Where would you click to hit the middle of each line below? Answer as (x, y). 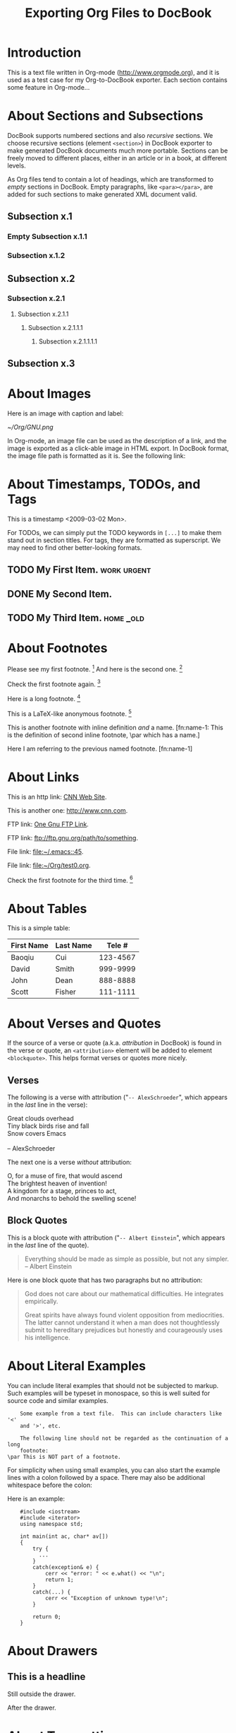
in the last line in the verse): (48, 1105)
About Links (43, 777)
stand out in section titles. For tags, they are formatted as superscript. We (114, 540)
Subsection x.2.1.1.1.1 (68, 341)
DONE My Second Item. (60, 594)
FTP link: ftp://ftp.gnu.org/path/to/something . (73, 838)
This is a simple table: (39, 928)
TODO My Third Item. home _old (76, 618)
